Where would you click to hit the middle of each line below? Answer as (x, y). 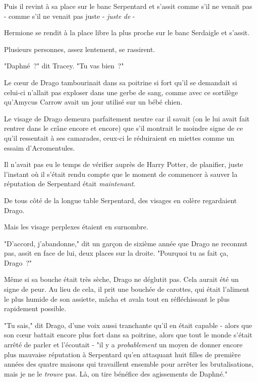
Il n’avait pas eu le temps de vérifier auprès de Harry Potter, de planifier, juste (124, 164)
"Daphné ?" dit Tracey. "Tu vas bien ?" (64, 66)
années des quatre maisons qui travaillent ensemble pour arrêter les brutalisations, (129, 364)
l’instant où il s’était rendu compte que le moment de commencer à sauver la (121, 174)
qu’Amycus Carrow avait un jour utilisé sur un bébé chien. (93, 102)
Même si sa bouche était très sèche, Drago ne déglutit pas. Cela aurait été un (122, 279)
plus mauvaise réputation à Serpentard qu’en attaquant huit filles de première (122, 354)
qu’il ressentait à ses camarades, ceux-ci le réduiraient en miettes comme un (119, 137)
